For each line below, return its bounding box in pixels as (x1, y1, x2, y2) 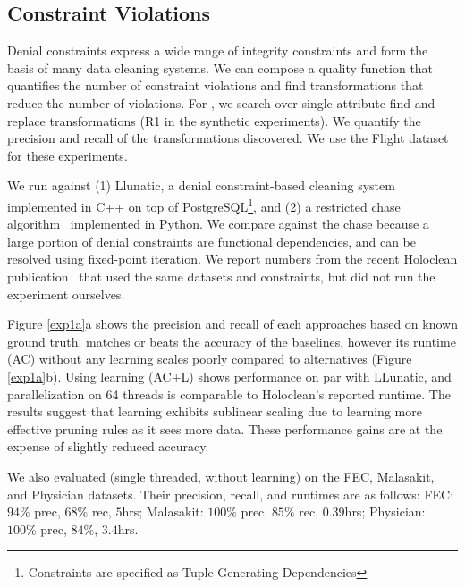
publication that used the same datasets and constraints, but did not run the (7, 266, 435, 285)
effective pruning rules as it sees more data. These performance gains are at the (7, 419, 443, 438)
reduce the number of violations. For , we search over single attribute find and (7, 93, 435, 112)
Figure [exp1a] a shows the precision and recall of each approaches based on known (7, 314, 458, 333)
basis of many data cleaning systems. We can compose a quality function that (7, 58, 434, 77)
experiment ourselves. (7, 284, 125, 303)
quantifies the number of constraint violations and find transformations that (7, 76, 424, 95)
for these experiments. (7, 146, 128, 164)
